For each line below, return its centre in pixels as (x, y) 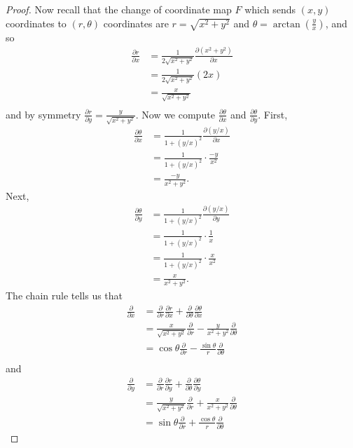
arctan (286, 24)
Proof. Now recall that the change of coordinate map (119, 9)
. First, (273, 114)
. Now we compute (175, 114)
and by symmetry (43, 114)
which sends (270, 9)
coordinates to (36, 23)
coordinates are (136, 23)
